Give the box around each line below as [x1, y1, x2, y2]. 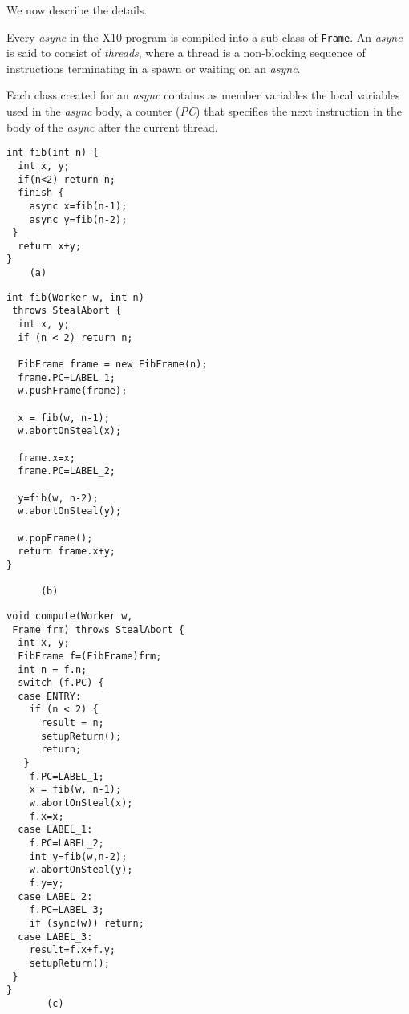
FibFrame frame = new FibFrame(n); [18, 359, 208, 371]
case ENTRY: [18, 690, 82, 702]
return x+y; [18, 240, 82, 252]
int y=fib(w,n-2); [29, 850, 128, 862]
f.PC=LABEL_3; [29, 904, 104, 916]
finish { [18, 187, 64, 199]
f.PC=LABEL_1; [29, 770, 104, 782]
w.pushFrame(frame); [18, 385, 128, 397]
